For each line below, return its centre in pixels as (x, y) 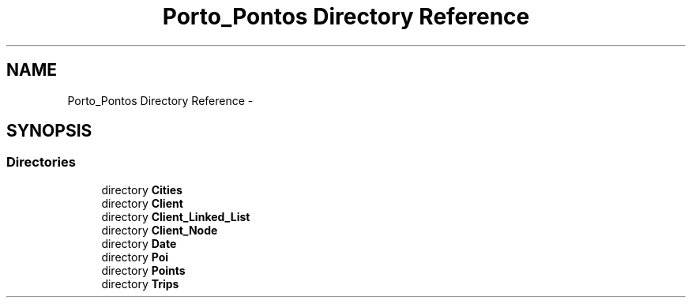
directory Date (139, 243)
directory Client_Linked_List (176, 216)
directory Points (143, 270)
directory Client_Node (160, 230)
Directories (41, 162)
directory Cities (142, 190)
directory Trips (140, 283)
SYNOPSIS (49, 131)
